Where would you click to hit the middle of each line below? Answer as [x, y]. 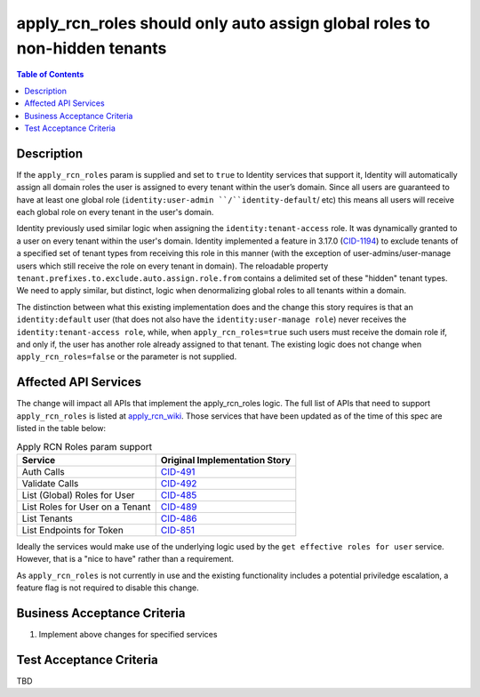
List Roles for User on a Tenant [86, 507]
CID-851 [178, 530]
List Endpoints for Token [72, 530]
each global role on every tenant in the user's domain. [115, 212]
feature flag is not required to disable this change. [108, 588]
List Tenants [47, 518]
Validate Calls [50, 483]
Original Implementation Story [226, 460]
